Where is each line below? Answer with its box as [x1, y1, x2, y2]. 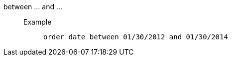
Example [23, 18, 52, 26]
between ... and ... [3, 2, 63, 11]
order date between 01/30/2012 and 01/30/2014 [43, 33, 228, 41]
